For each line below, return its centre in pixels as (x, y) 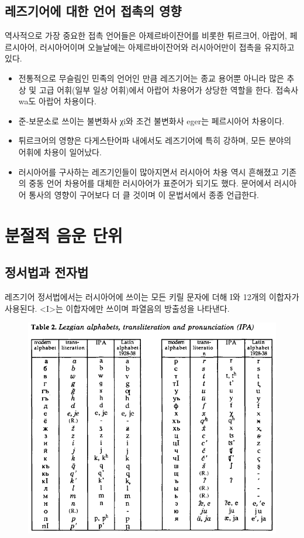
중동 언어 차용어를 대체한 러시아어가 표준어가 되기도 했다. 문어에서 (150, 183)
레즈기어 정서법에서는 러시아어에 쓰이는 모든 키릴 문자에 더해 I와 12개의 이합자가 (152, 296)
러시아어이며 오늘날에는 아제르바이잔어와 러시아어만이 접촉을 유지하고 (167, 47)
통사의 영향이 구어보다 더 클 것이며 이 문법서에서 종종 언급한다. (144, 194)
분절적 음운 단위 (64, 235)
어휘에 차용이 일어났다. (60, 151)
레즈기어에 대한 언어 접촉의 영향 (93, 11)
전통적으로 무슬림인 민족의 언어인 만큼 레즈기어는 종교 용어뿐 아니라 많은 (151, 78)
